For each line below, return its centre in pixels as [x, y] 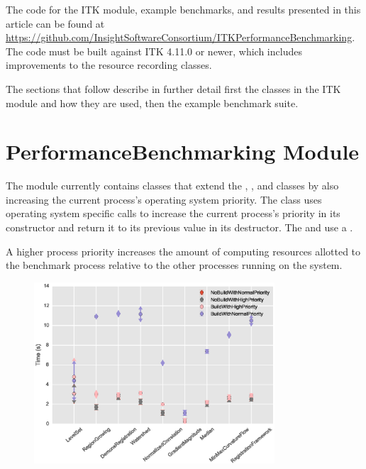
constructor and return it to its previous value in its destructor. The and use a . [179, 227]
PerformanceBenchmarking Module [183, 151]
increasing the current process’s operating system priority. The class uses [164, 199]
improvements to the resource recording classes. [109, 65]
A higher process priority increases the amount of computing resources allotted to [183, 251]
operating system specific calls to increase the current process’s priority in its [173, 213]
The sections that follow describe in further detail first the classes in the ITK [173, 88]
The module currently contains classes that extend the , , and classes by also [172, 186]
